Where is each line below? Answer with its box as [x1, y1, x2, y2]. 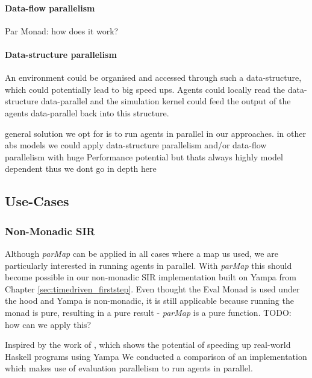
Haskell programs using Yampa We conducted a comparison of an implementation [5, 350, 307, 362]
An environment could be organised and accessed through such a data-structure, [5, 71, 302, 84]
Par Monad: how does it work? [5, 24, 119, 37]
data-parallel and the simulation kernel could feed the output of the [41, 95, 291, 107]
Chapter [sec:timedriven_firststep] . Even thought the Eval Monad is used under [5, 282, 300, 295]
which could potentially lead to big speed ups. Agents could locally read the [5, 83, 285, 95]
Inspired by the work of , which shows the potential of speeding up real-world [5, 338, 291, 351]
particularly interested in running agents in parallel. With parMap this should [5, 259, 292, 271]
